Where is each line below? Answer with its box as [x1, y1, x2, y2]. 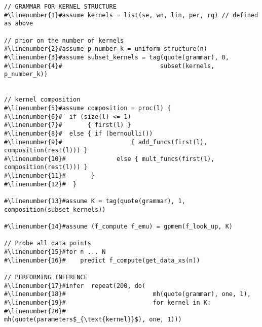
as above [4, 20, 33, 27]
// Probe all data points [4, 240, 91, 247]
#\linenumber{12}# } [4, 180, 77, 188]
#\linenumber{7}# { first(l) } [4, 121, 131, 129]
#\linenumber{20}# [4, 307, 66, 315]
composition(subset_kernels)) [4, 206, 106, 213]
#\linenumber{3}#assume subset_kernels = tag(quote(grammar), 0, [4, 53, 229, 61]
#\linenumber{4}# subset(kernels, [4, 62, 215, 70]
